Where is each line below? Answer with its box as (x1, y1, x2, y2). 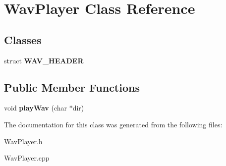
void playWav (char (4, 103, 67, 113)
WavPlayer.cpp (4, 153, 50, 163)
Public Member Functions (4, 79, 140, 95)
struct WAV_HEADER (4, 55, 84, 65)
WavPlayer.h (4, 136, 43, 146)
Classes (4, 32, 42, 47)
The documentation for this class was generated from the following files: (4, 119, 223, 129)
